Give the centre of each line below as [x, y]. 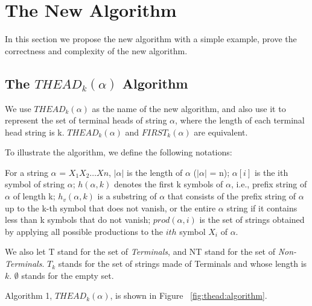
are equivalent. [221, 132]
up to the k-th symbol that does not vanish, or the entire [110, 208]
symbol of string [35, 184]
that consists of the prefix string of [232, 196]
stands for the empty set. [68, 275]
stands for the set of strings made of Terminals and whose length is [183, 264]
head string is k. [35, 132]
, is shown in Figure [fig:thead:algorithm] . [189, 295]
